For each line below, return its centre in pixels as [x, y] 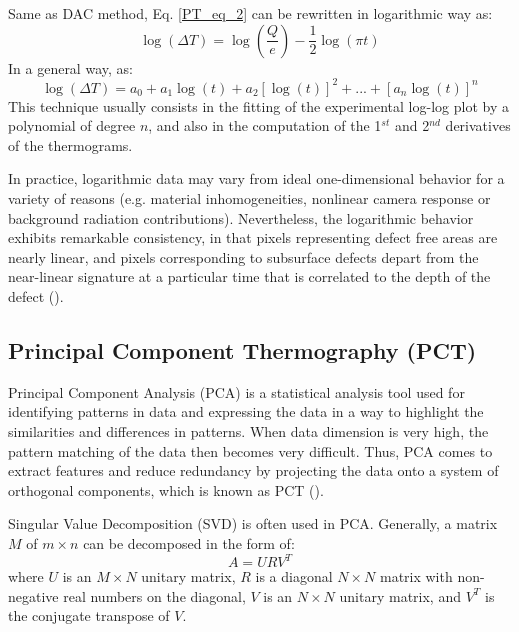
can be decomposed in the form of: [189, 542]
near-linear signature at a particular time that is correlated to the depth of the [249, 276]
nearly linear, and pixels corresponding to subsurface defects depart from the [243, 256]
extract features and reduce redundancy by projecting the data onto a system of [253, 470]
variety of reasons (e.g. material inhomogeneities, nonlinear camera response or [249, 198]
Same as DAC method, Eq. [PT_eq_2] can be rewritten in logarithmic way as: [250, 13]
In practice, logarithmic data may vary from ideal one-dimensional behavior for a [256, 178]
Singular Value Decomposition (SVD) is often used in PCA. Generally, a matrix [253, 523]
